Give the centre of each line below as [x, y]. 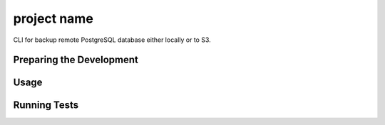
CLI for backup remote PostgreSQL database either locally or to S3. [112, 40]
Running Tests [46, 105]
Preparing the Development [76, 60]
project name [53, 18]
